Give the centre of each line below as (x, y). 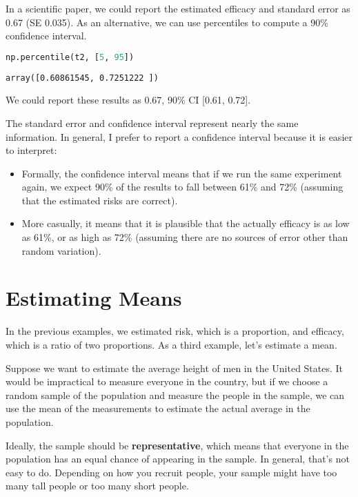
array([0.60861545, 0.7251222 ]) (82, 78)
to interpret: (31, 150)
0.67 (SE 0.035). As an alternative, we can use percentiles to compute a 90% (167, 22)
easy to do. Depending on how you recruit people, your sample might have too (171, 472)
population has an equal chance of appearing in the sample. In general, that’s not (178, 459)
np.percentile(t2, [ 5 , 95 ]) (70, 57)
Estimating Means (94, 298)
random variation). (61, 250)
